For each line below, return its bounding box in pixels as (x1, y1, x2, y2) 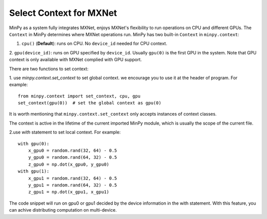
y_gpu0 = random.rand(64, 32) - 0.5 (28, 155, 117, 160)
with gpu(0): (18, 141, 49, 146)
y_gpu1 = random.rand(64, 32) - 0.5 (28, 182, 117, 188)
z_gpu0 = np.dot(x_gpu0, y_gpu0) (28, 161, 110, 167)
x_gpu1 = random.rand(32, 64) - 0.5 (28, 175, 117, 181)
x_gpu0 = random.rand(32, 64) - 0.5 (28, 148, 117, 153)
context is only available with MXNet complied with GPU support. (9, 57, 142, 63)
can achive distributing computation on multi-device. (9, 207, 117, 213)
